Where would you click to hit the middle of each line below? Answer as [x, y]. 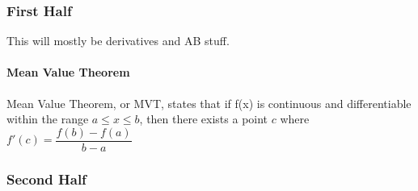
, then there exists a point [204, 119]
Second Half [46, 179]
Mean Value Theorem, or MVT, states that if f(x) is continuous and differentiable [209, 103]
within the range [48, 119]
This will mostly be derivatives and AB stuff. [118, 41]
